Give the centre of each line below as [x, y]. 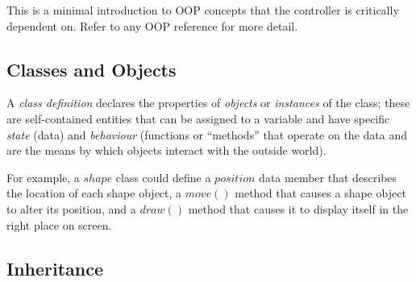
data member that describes [328, 177]
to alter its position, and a [71, 208]
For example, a [43, 177]
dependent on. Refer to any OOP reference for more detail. [152, 25]
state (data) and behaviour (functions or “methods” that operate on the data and [207, 134]
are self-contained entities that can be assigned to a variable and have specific [198, 118]
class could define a [163, 177]
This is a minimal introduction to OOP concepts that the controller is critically [203, 10]
